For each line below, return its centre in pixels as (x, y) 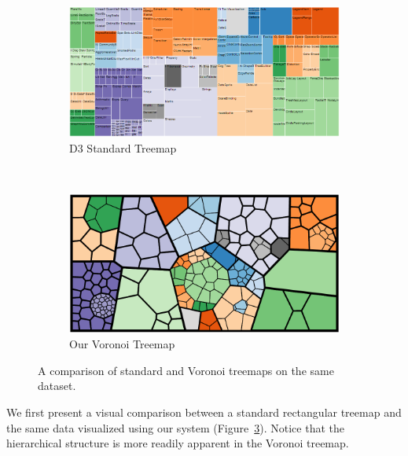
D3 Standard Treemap (123, 147)
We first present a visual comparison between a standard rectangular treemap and (204, 412)
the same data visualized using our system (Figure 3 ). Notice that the (175, 427)
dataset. (57, 386)
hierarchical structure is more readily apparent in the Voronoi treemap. (178, 443)
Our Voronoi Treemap (122, 344)
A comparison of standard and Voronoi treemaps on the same (186, 370)
